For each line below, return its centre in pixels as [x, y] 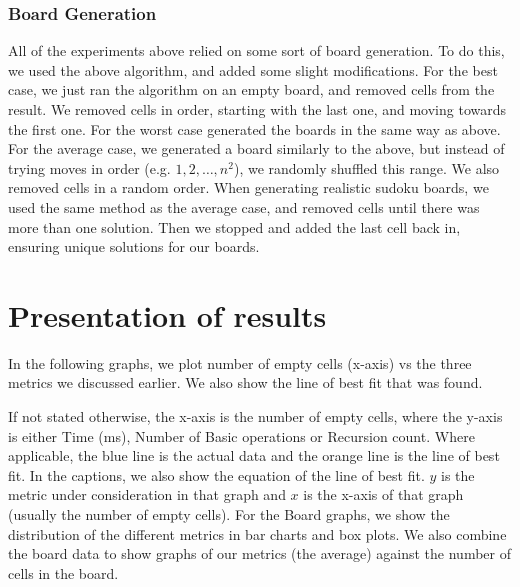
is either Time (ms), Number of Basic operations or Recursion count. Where [241, 435]
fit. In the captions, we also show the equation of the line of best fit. [216, 474]
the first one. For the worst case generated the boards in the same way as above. [254, 128]
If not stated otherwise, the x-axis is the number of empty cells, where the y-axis [255, 416]
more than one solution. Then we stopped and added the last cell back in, [234, 226]
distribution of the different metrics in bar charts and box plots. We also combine [257, 533]
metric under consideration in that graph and [147, 494]
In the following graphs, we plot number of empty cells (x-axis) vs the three [240, 362]
